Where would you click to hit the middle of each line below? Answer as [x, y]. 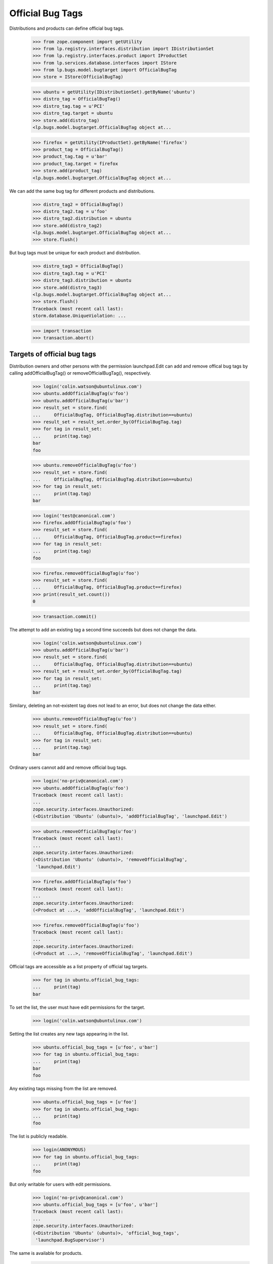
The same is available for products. [46, 1253]
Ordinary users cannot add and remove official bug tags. [68, 768]
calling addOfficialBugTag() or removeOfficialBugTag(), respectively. [80, 373]
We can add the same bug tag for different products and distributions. [82, 191]
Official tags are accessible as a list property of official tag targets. [79, 967]
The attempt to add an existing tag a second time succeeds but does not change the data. [103, 629]
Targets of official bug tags [53, 354]
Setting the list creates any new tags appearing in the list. [69, 1033]
